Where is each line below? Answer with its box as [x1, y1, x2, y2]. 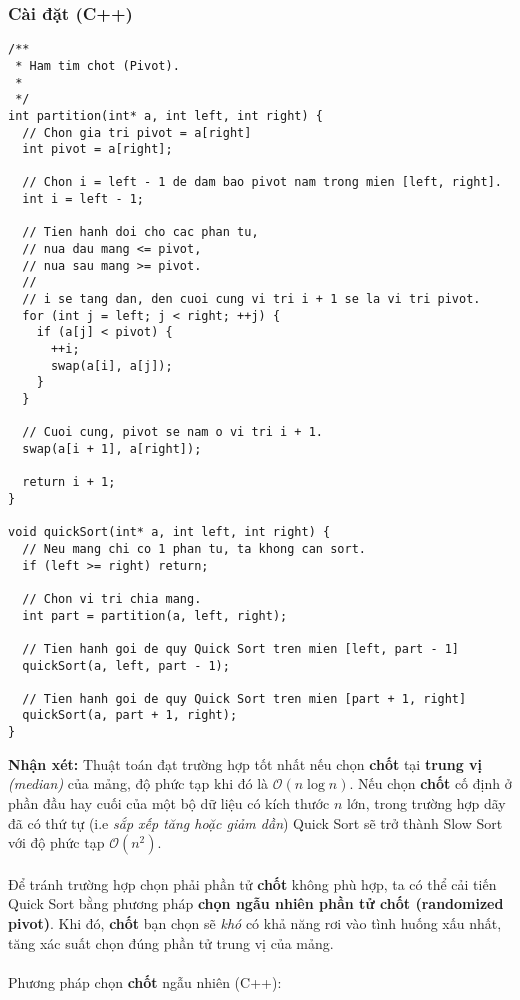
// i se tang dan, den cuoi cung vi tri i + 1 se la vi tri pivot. [22, 292, 481, 307]
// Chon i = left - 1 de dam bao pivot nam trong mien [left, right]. [22, 175, 502, 190]
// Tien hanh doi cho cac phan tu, [22, 225, 259, 240]
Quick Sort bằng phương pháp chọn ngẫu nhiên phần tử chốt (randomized [8, 893, 504, 914]
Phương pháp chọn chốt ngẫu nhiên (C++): [8, 971, 282, 992]
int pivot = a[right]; [22, 142, 173, 157]
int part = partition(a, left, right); [22, 608, 288, 623]
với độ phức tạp [8, 832, 105, 853]
